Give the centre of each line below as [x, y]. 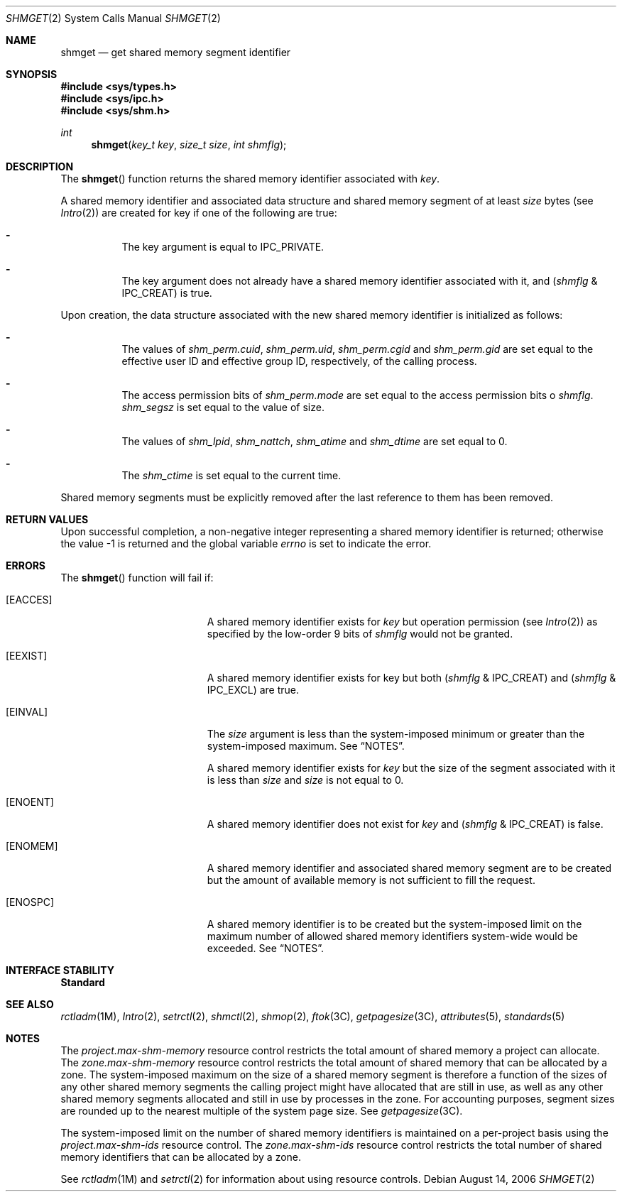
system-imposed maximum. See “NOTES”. [306, 746]
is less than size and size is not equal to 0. [305, 780]
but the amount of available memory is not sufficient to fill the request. [371, 880]
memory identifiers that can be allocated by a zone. [181, 1157]
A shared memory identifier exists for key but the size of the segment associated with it [411, 768]
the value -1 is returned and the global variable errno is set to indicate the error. [246, 543]
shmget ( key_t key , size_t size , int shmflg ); [189, 144]
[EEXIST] [27, 656]
